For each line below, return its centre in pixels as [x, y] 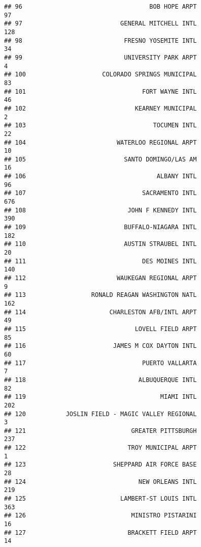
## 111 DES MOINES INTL [100, 261]
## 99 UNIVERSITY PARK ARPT [100, 57]
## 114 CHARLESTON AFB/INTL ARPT [100, 312]
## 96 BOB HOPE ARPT [100, 7]
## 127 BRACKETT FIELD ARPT [100, 532]
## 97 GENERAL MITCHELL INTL [100, 24]
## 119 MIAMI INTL [100, 397]
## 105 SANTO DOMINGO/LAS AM [100, 159]
